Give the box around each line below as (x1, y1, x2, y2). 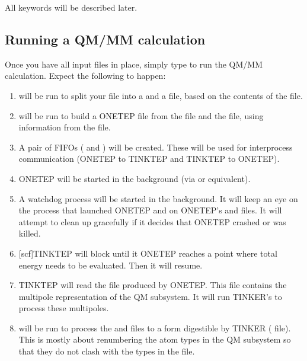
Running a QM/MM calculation (5, 30, 206, 48)
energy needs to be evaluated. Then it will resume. (18, 258, 203, 271)
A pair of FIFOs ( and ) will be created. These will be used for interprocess (18, 140, 293, 153)
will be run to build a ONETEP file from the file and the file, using (18, 109, 264, 122)
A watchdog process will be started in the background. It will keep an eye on (18, 192, 298, 205)
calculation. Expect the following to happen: (5, 69, 166, 82)
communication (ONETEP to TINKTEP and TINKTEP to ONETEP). (18, 152, 280, 165)
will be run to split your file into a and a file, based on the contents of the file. (18, 89, 303, 101)
